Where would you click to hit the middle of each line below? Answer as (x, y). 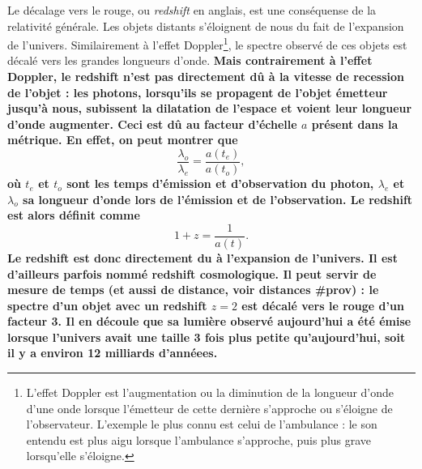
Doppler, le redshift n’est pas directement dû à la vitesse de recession (206, 77)
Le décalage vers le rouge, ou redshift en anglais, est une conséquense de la (192, 10)
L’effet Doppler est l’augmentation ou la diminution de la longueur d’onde (210, 392)
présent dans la (355, 124)
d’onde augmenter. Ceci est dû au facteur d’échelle (152, 124)
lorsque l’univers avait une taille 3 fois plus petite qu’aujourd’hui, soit (207, 337)
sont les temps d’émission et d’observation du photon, (220, 183)
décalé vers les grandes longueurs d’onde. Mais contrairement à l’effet (190, 60)
